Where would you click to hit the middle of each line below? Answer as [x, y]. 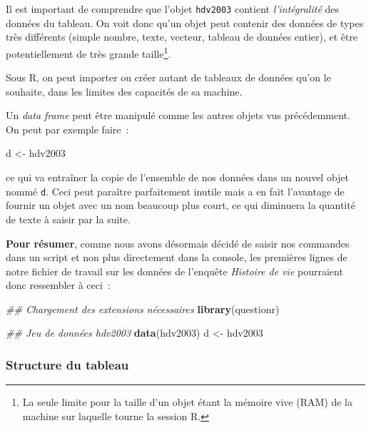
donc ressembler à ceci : [58, 285]
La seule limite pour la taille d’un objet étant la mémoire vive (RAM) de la [187, 402]
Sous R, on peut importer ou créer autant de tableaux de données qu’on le [168, 77]
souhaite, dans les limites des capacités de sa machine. [124, 91]
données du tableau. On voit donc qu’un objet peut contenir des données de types [185, 22]
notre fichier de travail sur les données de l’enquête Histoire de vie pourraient [174, 271]
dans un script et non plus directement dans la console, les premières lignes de [177, 257]
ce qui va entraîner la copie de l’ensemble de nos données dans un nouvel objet [178, 177]
